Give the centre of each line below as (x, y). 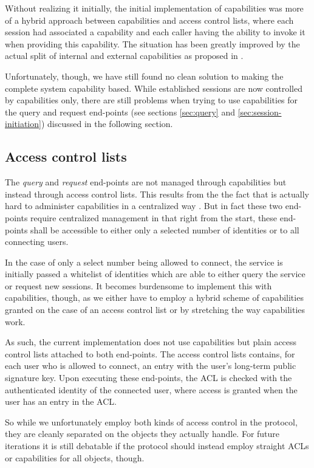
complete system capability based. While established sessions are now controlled (154, 88)
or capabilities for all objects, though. (75, 457)
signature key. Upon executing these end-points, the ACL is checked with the (148, 378)
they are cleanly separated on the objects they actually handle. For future (142, 434)
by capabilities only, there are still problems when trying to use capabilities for (152, 100)
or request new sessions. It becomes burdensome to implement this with (138, 285)
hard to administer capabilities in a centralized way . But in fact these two (144, 206)
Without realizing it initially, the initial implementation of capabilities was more (154, 8)
